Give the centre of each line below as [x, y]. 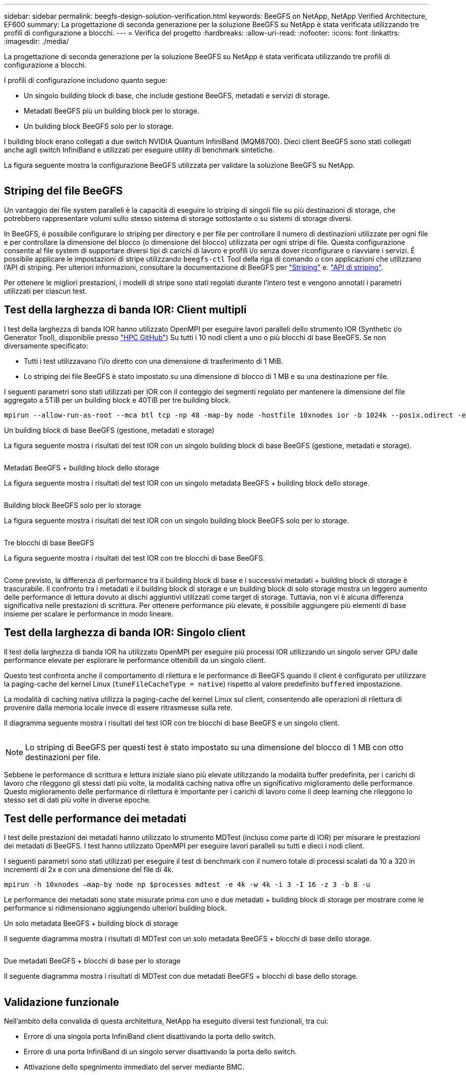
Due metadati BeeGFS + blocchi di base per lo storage [92, 961]
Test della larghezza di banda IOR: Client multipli [125, 310]
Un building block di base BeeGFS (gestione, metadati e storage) [109, 430]
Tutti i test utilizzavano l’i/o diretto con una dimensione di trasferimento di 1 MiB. [154, 361]
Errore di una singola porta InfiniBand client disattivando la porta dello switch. [150, 1037]
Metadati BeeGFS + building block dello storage [82, 467]
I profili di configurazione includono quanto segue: [86, 80]
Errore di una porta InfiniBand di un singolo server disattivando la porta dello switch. [160, 1052]
